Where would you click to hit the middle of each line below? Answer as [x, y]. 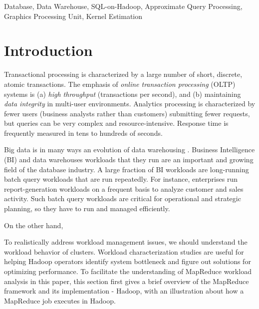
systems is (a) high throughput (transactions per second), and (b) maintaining [123, 94]
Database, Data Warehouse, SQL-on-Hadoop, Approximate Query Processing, [123, 6]
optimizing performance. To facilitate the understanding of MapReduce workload [128, 271]
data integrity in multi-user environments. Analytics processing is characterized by [130, 104]
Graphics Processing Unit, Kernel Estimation [73, 16]
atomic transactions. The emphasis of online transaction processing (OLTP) [120, 84]
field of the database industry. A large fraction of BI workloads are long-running [127, 169]
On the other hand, [34, 225]
